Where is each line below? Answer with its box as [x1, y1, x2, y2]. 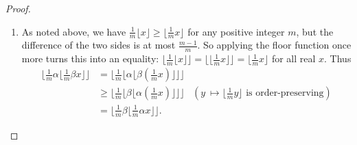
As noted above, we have [21, 24, 126, 38]
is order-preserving [246, 88, 324, 98]
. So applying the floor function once [197, 38, 352, 52]
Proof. [5, 1, 31, 15]
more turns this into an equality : [21, 51, 159, 66]
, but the [296, 24, 334, 38]
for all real [271, 51, 316, 66]
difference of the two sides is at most [21, 38, 176, 52]
